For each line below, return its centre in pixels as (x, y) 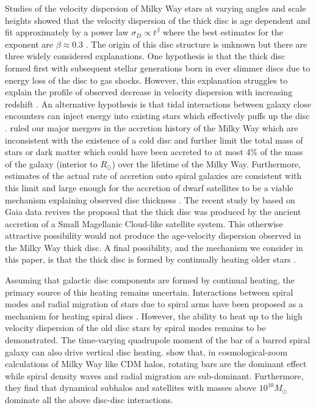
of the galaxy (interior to (51, 163)
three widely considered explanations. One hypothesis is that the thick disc (145, 56)
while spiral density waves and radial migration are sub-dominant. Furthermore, (154, 375)
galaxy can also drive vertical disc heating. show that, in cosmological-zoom (146, 352)
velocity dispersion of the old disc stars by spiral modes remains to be (135, 328)
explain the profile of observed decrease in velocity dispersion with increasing (149, 92)
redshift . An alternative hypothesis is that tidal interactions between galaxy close (158, 104)
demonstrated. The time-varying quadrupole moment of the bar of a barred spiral (158, 340)
